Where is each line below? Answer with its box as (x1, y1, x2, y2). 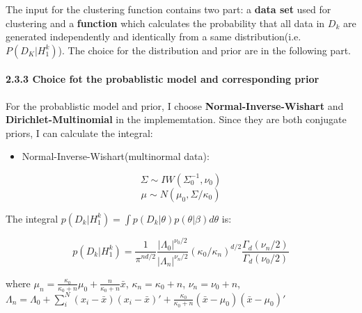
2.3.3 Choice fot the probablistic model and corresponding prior (6, 72, 320, 86)
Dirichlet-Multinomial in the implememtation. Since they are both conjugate (6, 112, 347, 127)
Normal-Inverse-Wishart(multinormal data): (22, 149, 210, 163)
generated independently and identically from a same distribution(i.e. (6, 29, 301, 44)
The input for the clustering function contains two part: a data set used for (6, 2, 331, 16)
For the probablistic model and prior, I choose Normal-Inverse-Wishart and (6, 98, 344, 113)
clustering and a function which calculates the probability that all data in (6, 15, 325, 30)
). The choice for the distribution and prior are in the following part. (58, 42, 351, 57)
